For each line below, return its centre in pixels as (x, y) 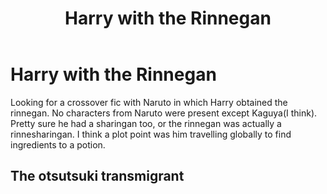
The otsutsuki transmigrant (97, 176)
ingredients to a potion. (58, 144)
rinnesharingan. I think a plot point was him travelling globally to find (151, 134)
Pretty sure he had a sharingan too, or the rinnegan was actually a (146, 123)
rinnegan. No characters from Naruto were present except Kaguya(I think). (164, 113)
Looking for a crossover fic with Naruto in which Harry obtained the (149, 102)
